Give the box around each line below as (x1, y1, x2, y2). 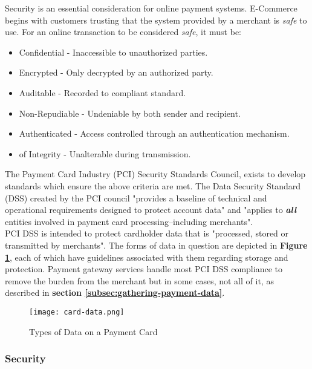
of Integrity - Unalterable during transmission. (19, 147, 191, 160)
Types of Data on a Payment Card (29, 325, 158, 338)
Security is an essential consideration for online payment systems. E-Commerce (5, 2, 297, 14)
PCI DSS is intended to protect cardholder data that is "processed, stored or (5, 227, 289, 240)
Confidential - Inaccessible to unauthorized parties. (19, 45, 208, 58)
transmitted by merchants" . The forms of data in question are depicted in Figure (5, 238, 308, 251)
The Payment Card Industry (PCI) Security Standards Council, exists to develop (5, 168, 306, 180)
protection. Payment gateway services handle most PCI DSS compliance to (5, 263, 282, 275)
